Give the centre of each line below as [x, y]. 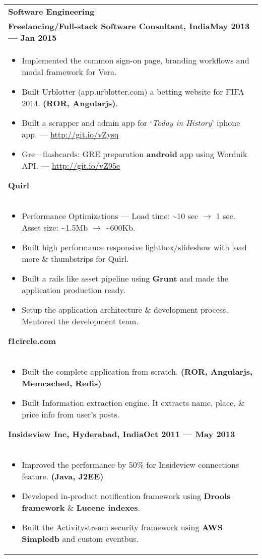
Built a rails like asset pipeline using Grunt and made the [125, 278]
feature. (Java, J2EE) [63, 476]
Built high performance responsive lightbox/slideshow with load [134, 247]
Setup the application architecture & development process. [125, 309]
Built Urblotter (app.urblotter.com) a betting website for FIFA [133, 91]
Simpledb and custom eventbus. [80, 539]
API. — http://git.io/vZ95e [71, 165]
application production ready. [74, 290]
